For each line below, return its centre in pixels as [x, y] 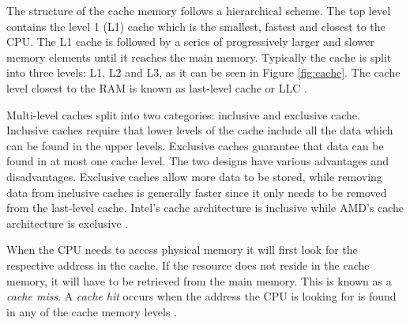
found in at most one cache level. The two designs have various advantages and [198, 161]
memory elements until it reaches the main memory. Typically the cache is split [199, 57]
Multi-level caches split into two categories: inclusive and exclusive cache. [183, 114]
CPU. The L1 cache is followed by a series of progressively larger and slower [190, 42]
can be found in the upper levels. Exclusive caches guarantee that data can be [195, 145]
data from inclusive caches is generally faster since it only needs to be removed [197, 192]
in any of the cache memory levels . [92, 311]
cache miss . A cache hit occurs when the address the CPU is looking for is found [201, 296]
